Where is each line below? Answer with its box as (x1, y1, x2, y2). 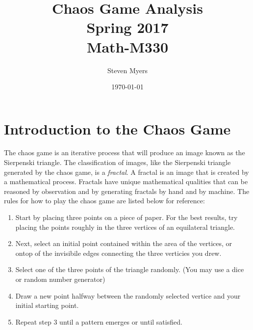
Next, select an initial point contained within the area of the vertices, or (15, 238, 232, 248)
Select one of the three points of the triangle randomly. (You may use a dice (15, 264, 244, 275)
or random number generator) (15, 274, 105, 284)
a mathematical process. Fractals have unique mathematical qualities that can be (4, 176, 248, 187)
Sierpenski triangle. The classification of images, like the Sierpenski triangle (4, 157, 231, 167)
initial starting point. (15, 300, 79, 310)
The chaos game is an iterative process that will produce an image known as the (4, 147, 245, 158)
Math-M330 (86, 36, 169, 56)
